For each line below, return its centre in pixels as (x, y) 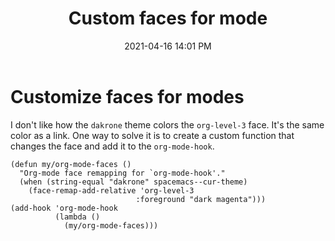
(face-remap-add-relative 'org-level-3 (111, 190)
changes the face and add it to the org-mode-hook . (112, 146)
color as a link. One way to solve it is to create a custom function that (152, 135)
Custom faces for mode (168, 18)
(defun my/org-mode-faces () (71, 164)
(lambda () (77, 217)
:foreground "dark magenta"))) (201, 199)
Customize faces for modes (127, 96)
